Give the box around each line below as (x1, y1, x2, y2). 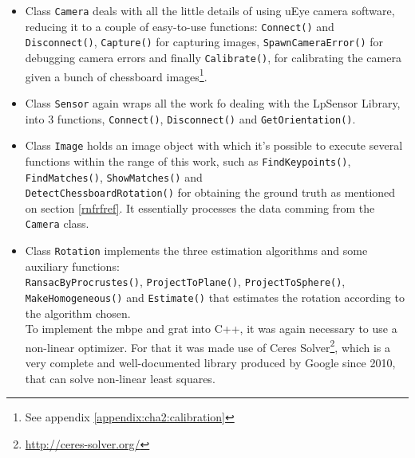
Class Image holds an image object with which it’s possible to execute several (25, 137, 403, 154)
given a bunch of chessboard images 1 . (25, 65, 207, 84)
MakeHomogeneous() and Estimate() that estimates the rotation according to (25, 288, 405, 305)
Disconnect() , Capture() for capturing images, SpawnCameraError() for (25, 33, 383, 50)
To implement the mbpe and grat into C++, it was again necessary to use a (25, 320, 397, 337)
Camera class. (25, 215, 89, 232)
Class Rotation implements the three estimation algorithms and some (25, 242, 368, 259)
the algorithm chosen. (25, 304, 131, 321)
